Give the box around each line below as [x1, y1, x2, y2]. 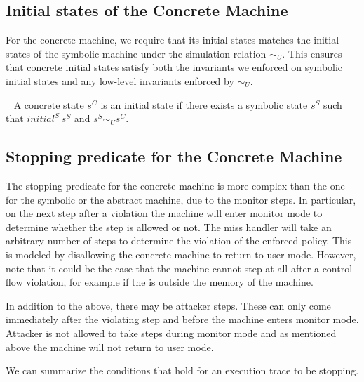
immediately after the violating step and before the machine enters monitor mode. [6, 312, 359, 327]
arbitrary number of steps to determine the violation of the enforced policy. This [6, 233, 352, 248]
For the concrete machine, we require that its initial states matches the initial [6, 32, 339, 47]
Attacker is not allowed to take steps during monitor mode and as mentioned [6, 325, 337, 340]
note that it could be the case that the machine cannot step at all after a [6, 261, 319, 275]
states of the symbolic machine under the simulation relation [6, 46, 267, 60]
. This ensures [282, 46, 342, 60]
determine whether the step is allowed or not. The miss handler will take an [6, 219, 332, 234]
